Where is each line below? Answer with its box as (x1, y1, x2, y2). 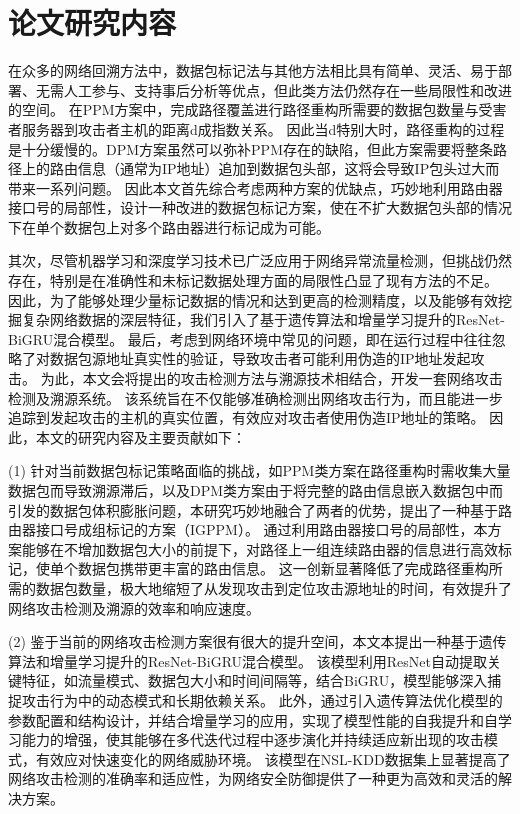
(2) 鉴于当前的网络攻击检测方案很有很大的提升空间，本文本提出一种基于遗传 (8, 631, 507, 652)
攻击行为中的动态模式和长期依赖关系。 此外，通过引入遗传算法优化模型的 (21, 689, 503, 710)
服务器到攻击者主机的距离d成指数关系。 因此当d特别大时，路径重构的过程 (21, 118, 505, 139)
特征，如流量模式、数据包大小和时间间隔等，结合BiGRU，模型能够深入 (21, 670, 488, 691)
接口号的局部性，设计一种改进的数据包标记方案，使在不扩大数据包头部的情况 (8, 197, 512, 218)
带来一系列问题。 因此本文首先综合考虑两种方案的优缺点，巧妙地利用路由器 (8, 177, 503, 198)
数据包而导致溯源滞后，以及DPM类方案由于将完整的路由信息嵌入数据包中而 (8, 480, 504, 500)
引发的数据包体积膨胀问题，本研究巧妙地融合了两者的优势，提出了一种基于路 (8, 499, 512, 520)
